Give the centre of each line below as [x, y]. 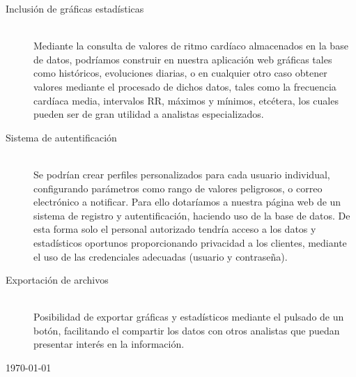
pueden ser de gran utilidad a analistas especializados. [149, 114]
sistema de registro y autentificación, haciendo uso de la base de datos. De [192, 215]
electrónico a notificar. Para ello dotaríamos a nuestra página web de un [187, 202]
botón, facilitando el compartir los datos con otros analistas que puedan [187, 330]
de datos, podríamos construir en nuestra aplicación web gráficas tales [183, 59]
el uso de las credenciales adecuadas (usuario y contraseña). [161, 256]
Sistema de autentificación [61, 137]
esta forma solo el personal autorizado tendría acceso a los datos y [175, 229]
